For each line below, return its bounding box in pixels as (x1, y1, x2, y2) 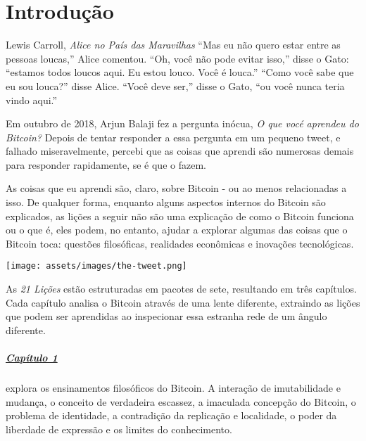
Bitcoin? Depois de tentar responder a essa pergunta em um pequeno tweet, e (6, 129, 341, 144)
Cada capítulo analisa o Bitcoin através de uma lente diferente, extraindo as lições (6, 295, 360, 309)
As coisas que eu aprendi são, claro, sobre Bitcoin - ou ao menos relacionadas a (6, 181, 347, 196)
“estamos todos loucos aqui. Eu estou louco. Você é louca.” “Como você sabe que (6, 65, 354, 79)
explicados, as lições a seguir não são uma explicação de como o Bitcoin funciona (6, 208, 354, 223)
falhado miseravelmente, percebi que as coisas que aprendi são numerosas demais (6, 143, 354, 158)
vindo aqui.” (6, 92, 58, 107)
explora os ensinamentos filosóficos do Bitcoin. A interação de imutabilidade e (6, 381, 341, 395)
